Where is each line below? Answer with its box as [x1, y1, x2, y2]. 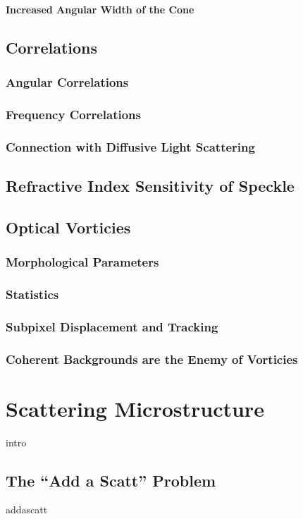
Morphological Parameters [6, 252, 159, 270]
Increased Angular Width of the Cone [6, 1, 194, 16]
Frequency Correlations [6, 105, 141, 123]
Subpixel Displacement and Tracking [6, 317, 218, 335]
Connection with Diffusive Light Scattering [6, 138, 255, 155]
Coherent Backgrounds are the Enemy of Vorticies [6, 350, 298, 367]
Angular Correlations [6, 73, 129, 90]
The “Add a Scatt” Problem [6, 469, 216, 491]
